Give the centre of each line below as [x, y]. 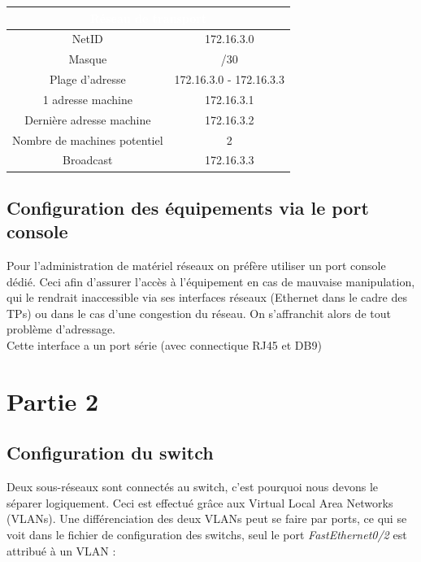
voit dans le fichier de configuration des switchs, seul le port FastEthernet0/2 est [207, 535]
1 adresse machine [87, 99]
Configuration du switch [110, 453]
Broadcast [88, 160]
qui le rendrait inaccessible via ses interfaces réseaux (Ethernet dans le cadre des [207, 297]
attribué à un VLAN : [61, 550]
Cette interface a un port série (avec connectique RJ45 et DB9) [164, 345]
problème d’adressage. [61, 329]
